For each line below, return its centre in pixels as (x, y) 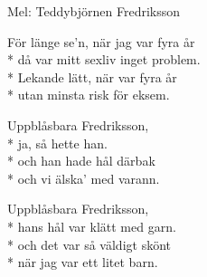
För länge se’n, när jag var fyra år (101, 41)
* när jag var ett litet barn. (83, 262)
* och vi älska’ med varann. (84, 178)
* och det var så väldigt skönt (89, 244)
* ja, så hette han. (57, 143)
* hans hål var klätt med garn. (92, 226)
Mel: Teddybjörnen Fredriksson (94, 11)
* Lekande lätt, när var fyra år (92, 76)
